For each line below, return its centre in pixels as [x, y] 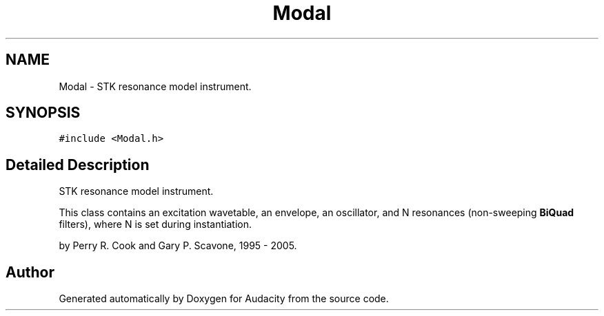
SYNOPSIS [43, 113]
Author [30, 272]
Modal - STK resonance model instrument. [155, 86]
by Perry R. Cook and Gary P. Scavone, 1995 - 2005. [178, 246]
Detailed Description [78, 165]
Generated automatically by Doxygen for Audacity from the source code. [224, 299]
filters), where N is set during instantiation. [155, 224]
